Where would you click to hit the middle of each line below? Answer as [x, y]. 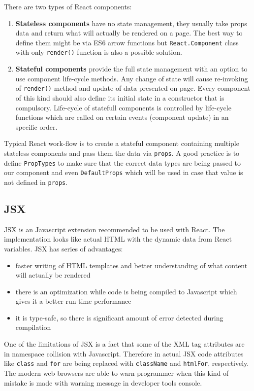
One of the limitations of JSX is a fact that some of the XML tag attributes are [124, 344]
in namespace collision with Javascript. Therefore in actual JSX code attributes [124, 353]
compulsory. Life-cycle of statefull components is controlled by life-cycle [123, 107]
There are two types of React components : [68, 6]
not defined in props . [36, 182]
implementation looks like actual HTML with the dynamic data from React [118, 239]
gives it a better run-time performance [73, 301]
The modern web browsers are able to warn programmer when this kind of [116, 373]
